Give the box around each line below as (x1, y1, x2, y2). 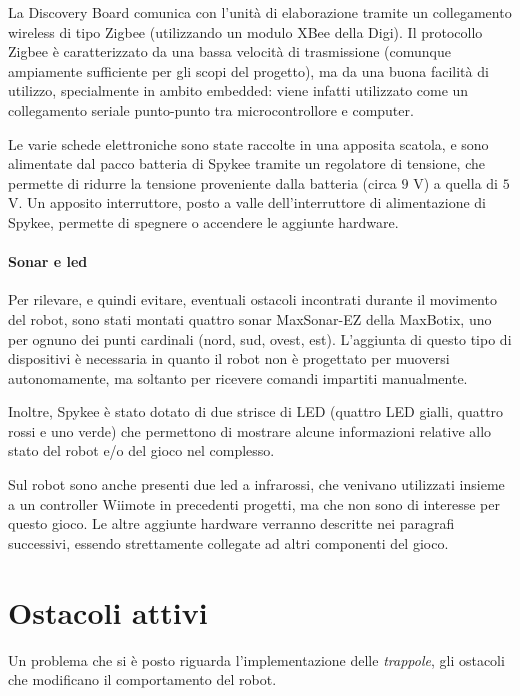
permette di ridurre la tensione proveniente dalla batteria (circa (8, 172, 397, 193)
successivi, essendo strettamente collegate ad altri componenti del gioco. (8, 532, 449, 553)
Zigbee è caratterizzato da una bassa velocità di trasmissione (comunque (8, 41, 452, 62)
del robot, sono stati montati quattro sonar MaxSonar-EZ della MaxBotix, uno (8, 308, 492, 329)
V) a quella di (413, 172, 498, 193)
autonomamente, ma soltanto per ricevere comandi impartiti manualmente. (8, 367, 468, 388)
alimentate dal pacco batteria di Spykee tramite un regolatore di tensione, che (8, 153, 485, 174)
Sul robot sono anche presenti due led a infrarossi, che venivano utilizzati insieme (8, 474, 505, 495)
